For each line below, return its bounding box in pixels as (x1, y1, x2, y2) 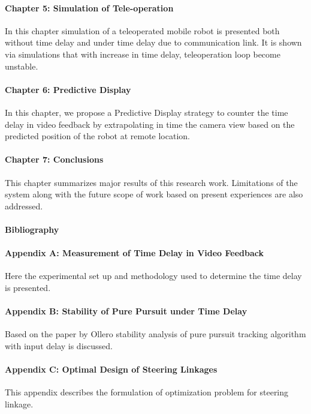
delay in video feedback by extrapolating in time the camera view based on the (5, 118, 295, 130)
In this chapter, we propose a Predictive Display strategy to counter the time (5, 106, 288, 118)
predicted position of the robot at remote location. (5, 130, 190, 142)
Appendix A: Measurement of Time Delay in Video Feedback (5, 247, 264, 259)
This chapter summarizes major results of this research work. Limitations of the (5, 176, 298, 188)
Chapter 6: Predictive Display (5, 83, 131, 95)
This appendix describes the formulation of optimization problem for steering (5, 386, 289, 398)
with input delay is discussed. (5, 339, 113, 352)
